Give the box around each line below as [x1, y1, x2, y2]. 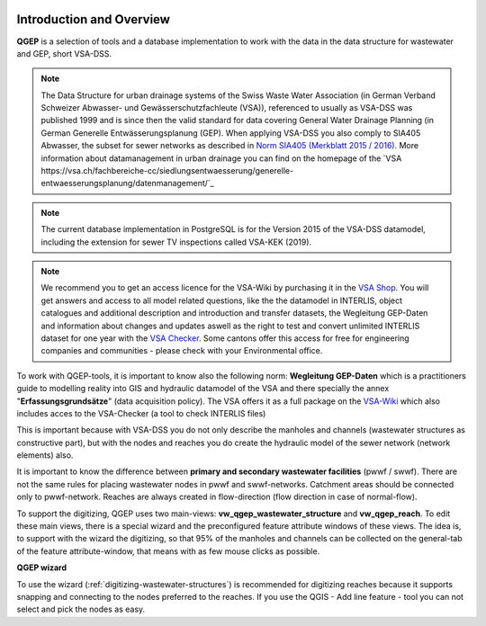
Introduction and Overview [16, 12, 171, 27]
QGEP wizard [16, 562, 67, 573]
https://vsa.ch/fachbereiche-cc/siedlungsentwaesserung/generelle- [40, 165, 294, 176]
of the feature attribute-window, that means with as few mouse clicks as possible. [16, 545, 320, 557]
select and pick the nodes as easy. [16, 604, 146, 615]
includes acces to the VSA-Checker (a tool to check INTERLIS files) [16, 407, 266, 418]
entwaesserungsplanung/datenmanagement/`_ [40, 178, 215, 189]
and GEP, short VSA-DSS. [16, 48, 112, 58]
